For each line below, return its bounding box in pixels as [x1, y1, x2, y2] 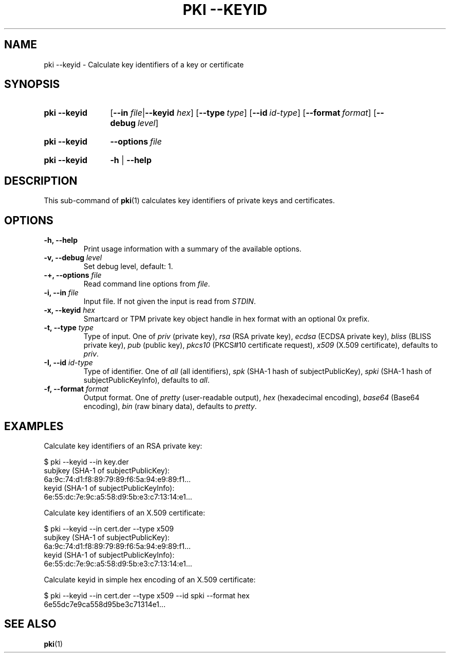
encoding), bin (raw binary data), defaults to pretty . [83, 402, 257, 411]
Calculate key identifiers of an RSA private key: [44, 441, 202, 450]
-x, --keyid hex [44, 306, 95, 315]
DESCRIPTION [4, 174, 78, 187]
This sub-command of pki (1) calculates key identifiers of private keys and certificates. [44, 196, 335, 205]
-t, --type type [44, 323, 94, 332]
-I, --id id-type [44, 358, 93, 367]
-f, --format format [44, 384, 109, 394]
